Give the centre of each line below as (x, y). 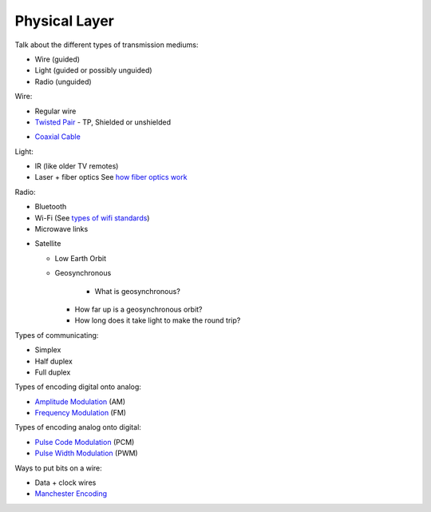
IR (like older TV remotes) (77, 166)
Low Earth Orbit (81, 258)
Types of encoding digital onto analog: (78, 387)
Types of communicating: (57, 335)
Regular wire (55, 111)
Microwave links (61, 229)
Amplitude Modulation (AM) (80, 401)
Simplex (48, 350)
